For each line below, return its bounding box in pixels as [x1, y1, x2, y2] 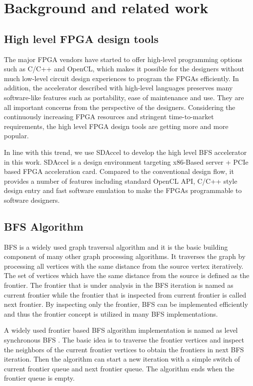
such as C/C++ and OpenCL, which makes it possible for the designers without [4, 64, 244, 74]
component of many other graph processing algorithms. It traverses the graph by [4, 251, 246, 261]
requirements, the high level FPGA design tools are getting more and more [4, 121, 229, 131]
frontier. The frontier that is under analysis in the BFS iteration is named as [4, 280, 233, 290]
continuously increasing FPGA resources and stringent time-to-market [4, 111, 214, 122]
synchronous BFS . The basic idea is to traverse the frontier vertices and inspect [4, 335, 244, 345]
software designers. [4, 194, 60, 205]
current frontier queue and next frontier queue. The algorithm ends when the [4, 363, 234, 373]
